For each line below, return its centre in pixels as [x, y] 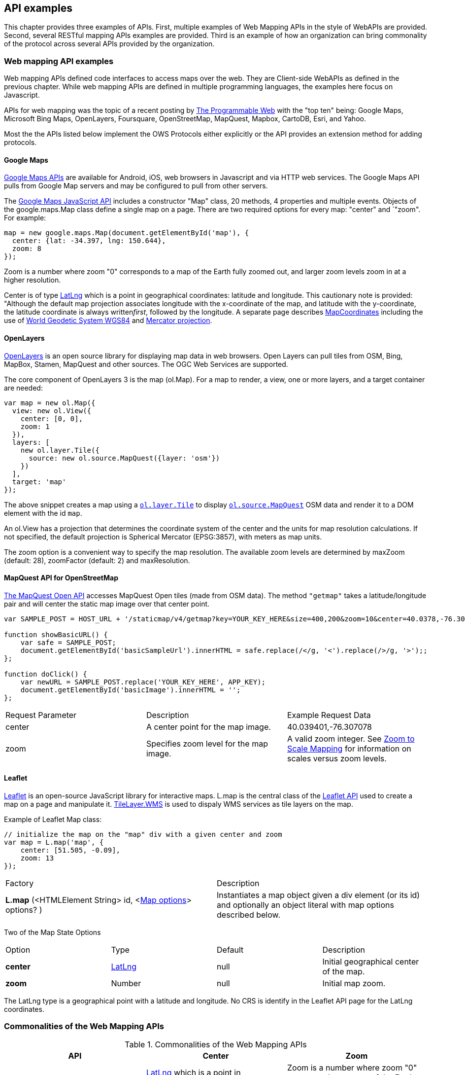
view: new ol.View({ [52, 411]
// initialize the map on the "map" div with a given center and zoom [143, 835]
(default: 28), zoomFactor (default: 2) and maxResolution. [97, 560]
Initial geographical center [371, 962]
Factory [20, 883]
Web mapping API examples [59, 61]
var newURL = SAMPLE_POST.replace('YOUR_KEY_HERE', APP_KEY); [143, 682]
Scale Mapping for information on [349, 748]
